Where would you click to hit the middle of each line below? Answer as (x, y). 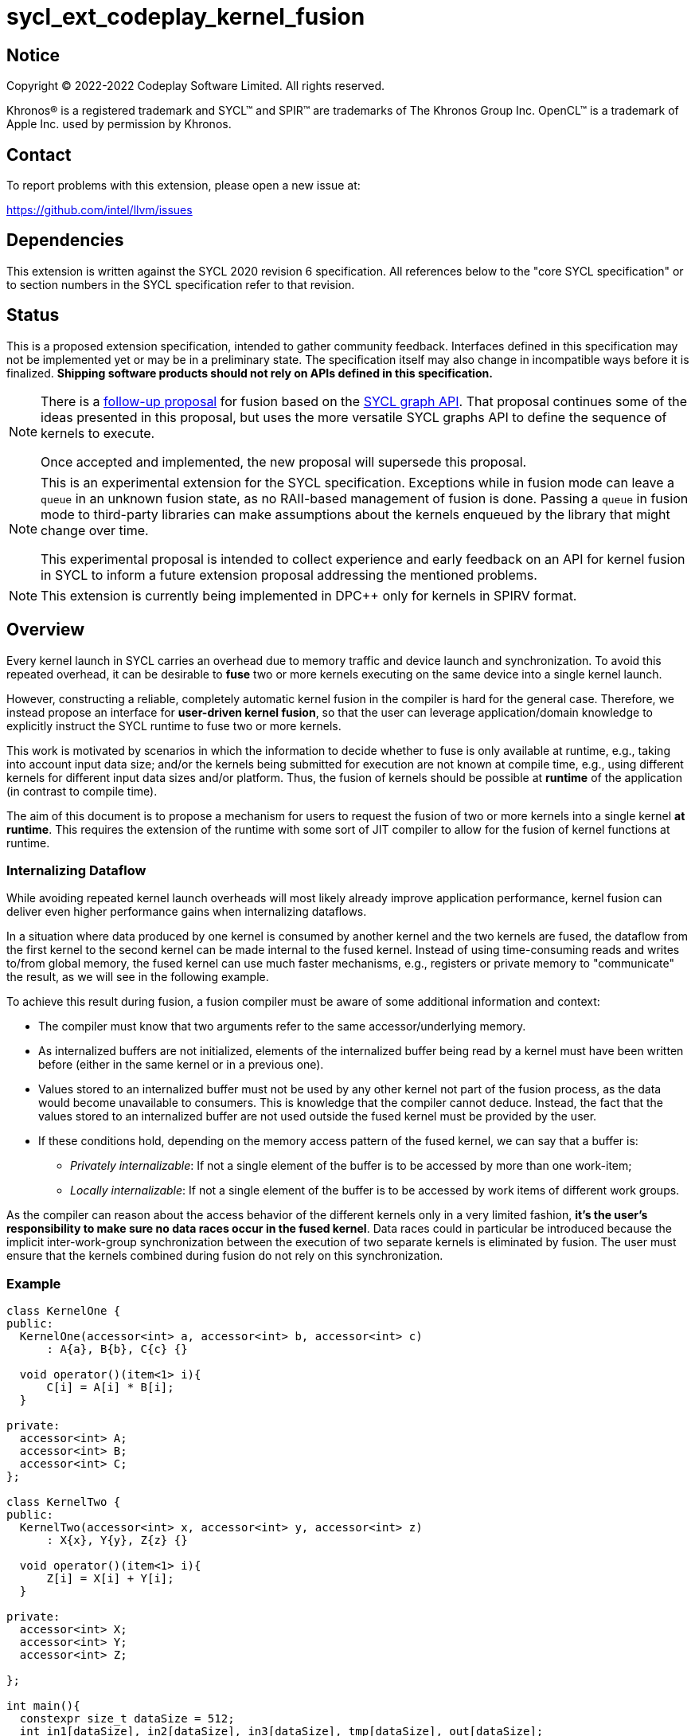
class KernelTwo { (64, 1502)
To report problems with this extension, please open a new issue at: (184, 186)
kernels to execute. (98, 433)
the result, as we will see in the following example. (138, 977)
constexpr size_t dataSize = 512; (127, 1719)
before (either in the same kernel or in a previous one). (181, 1065)
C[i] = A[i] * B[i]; (110, 1388)
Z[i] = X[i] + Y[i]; (110, 1579)
